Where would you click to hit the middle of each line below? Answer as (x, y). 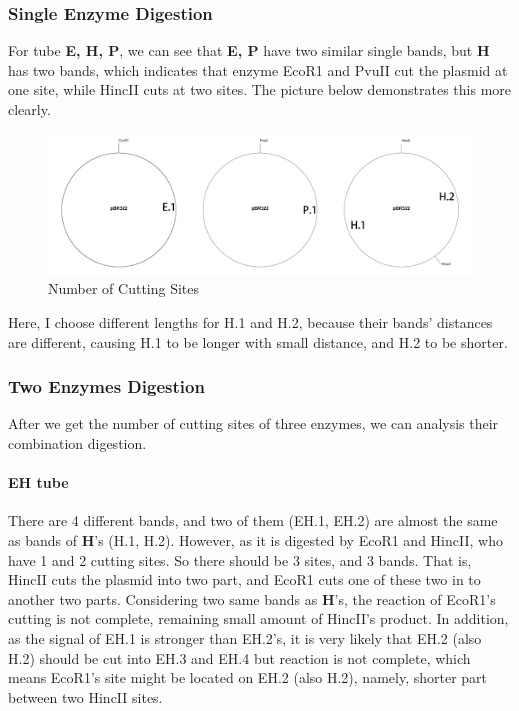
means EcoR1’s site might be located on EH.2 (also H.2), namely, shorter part (248, 677)
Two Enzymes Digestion (106, 386)
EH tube (38, 482)
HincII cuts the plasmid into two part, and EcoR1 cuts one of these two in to (244, 579)
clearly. (29, 109)
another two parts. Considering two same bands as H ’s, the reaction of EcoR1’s (252, 598)
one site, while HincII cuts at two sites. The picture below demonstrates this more (260, 89)
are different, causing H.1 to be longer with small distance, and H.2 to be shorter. (258, 341)
